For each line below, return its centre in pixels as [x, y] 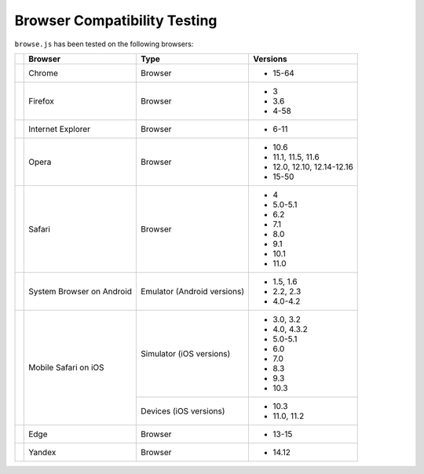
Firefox [42, 100]
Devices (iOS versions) [183, 410]
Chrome [44, 73]
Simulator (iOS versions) [186, 353]
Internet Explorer [59, 129]
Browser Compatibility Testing [116, 20]
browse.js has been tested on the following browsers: [104, 44]
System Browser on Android [80, 291]
